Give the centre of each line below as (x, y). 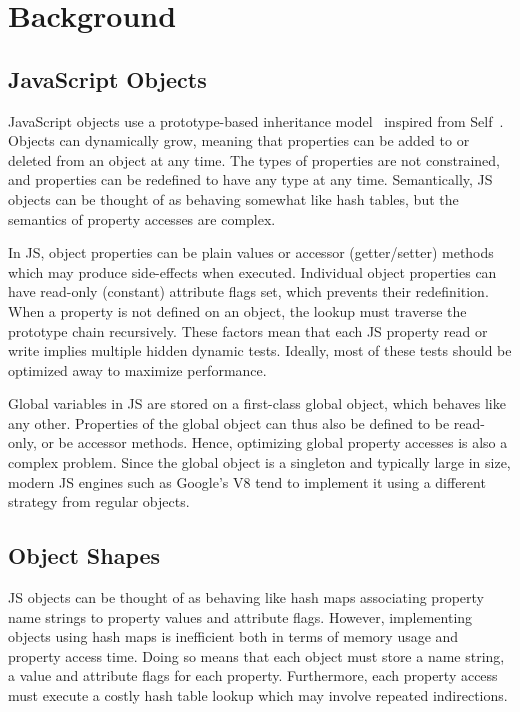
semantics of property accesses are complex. (142, 218)
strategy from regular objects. (99, 501)
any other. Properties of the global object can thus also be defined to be (229, 422)
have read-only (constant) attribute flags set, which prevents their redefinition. (248, 291)
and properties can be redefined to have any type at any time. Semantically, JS (250, 179)
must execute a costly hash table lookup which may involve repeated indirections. (258, 695)
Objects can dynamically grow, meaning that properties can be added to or (239, 140)
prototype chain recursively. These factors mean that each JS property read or (248, 330)
